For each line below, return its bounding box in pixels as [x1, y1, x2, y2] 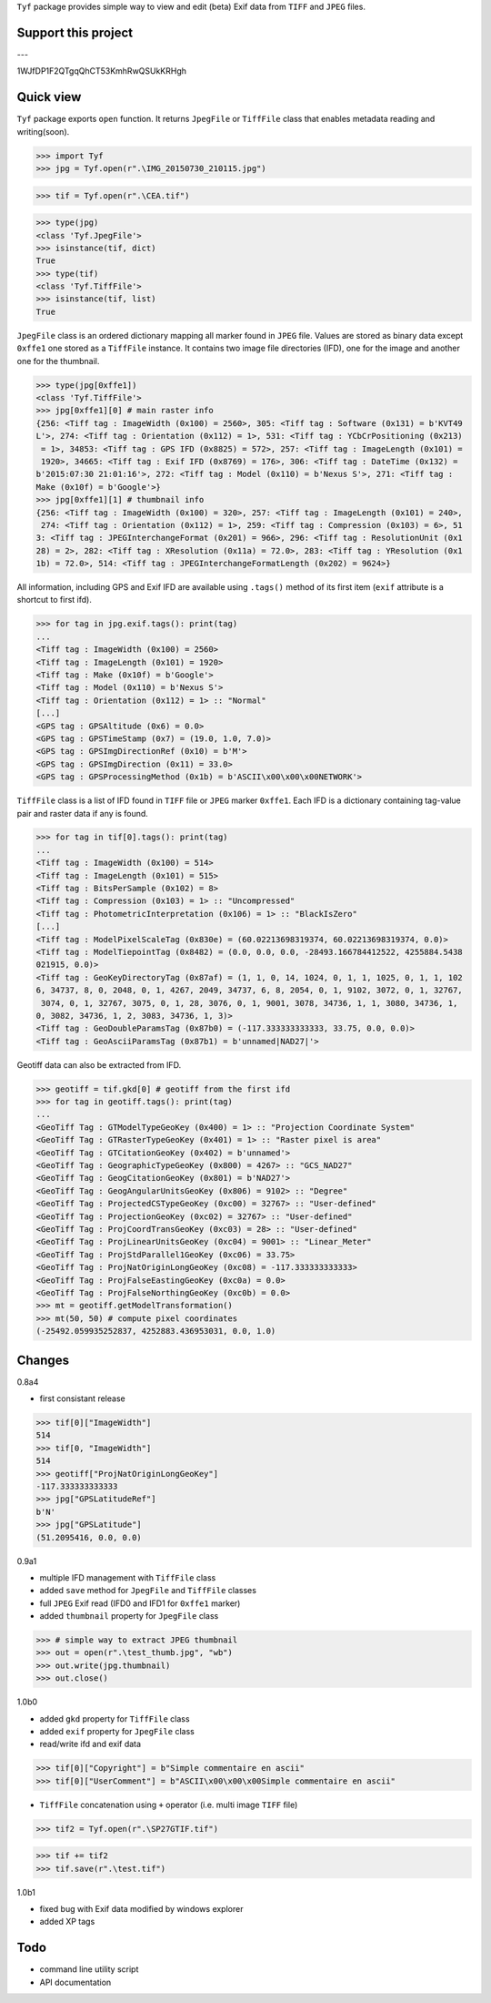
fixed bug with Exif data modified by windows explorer [39, 1904, 244, 1915]
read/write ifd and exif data [39, 1739, 141, 1750]
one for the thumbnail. [16, 355, 100, 366]
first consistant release [39, 1393, 126, 1404]
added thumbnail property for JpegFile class [39, 1611, 219, 1622]
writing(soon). [16, 126, 70, 137]
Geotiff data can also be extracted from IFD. [16, 1059, 182, 1070]
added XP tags [39, 1917, 95, 1927]
